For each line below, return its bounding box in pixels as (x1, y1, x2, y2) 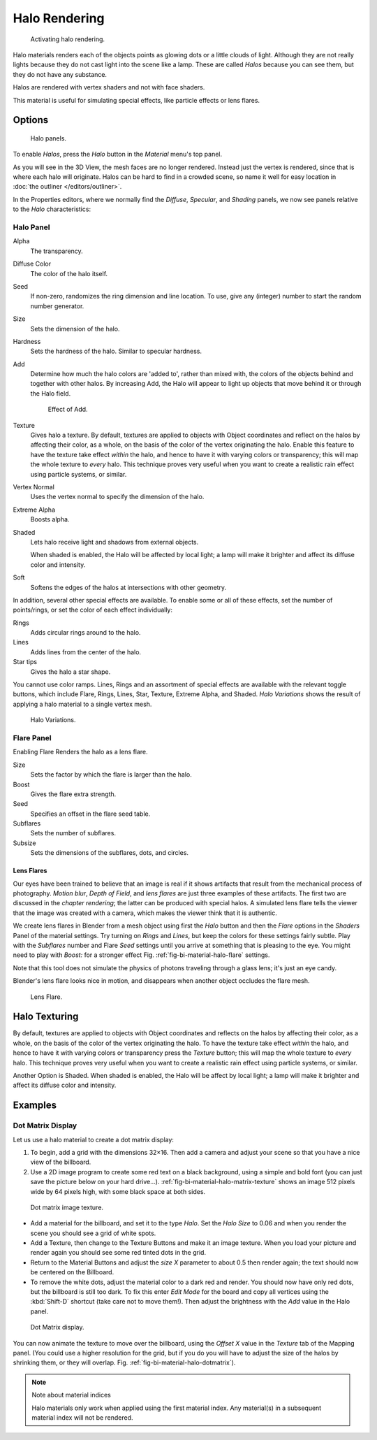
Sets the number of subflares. (30, 829, 117, 837)
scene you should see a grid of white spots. (30, 1229, 156, 1237)
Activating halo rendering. (30, 35, 105, 43)
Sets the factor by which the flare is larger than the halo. (30, 770, 192, 779)
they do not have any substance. (13, 70, 108, 78)
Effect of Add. (47, 405, 88, 414)
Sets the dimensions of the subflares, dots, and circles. (30, 849, 188, 857)
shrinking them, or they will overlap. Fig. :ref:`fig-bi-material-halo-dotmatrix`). (13, 1358, 236, 1367)
